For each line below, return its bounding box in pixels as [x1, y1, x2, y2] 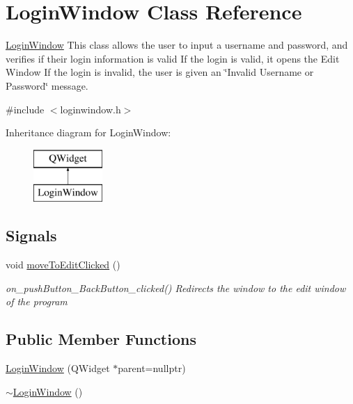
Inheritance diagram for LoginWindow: [6, 125, 171, 140]
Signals [6, 225, 57, 246]
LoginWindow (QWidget [6, 361, 110, 375]
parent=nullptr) [118, 361, 186, 375]
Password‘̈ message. [6, 78, 88, 92]
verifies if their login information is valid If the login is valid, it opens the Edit [6, 51, 340, 65]
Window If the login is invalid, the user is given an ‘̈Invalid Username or [6, 65, 314, 79]
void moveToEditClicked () [6, 257, 120, 272]
